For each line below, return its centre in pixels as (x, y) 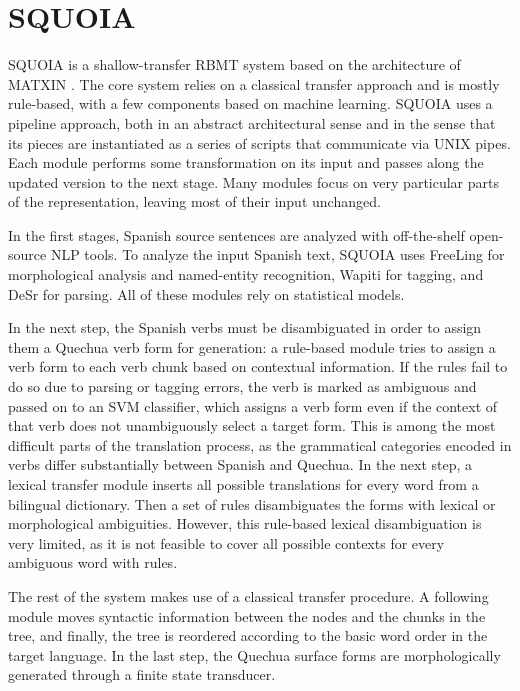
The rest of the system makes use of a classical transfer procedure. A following (248, 595)
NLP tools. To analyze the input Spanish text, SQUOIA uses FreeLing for (277, 254)
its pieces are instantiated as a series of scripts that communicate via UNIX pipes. (259, 142)
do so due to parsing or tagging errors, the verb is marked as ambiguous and (242, 386)
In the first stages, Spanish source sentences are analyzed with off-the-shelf (236, 234)
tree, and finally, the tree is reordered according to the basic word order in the (248, 635)
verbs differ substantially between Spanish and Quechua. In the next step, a (240, 464)
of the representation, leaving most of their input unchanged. (194, 201)
